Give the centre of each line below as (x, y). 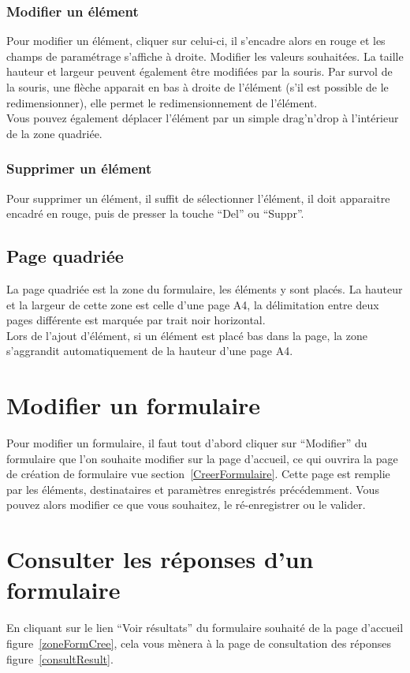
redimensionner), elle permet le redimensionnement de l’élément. (162, 102)
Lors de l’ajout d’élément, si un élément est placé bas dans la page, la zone (187, 335)
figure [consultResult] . (60, 658)
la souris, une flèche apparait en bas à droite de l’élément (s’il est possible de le (198, 87)
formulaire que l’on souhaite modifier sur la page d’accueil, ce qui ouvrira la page (202, 458)
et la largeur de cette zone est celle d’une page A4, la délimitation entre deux (193, 304)
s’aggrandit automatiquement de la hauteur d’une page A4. (150, 351)
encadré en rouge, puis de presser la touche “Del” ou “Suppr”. (155, 213)
